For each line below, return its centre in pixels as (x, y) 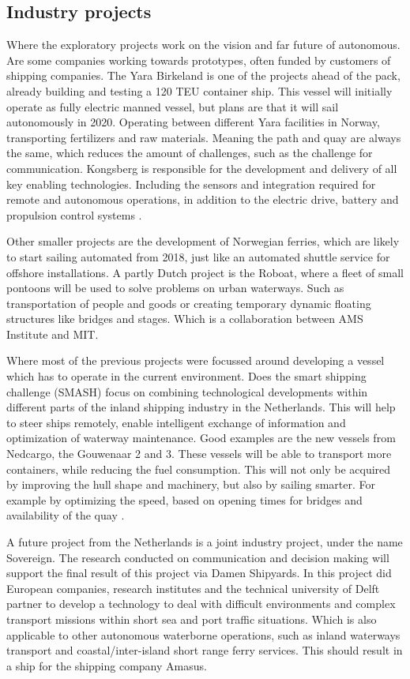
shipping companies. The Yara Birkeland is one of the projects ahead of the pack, (203, 75)
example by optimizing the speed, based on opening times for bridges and (184, 499)
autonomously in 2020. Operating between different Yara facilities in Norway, (193, 122)
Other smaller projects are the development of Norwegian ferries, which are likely (203, 241)
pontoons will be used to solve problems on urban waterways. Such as (175, 288)
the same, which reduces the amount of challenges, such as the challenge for (190, 153)
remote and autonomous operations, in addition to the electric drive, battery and (203, 199)
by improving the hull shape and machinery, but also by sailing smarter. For (191, 484)
